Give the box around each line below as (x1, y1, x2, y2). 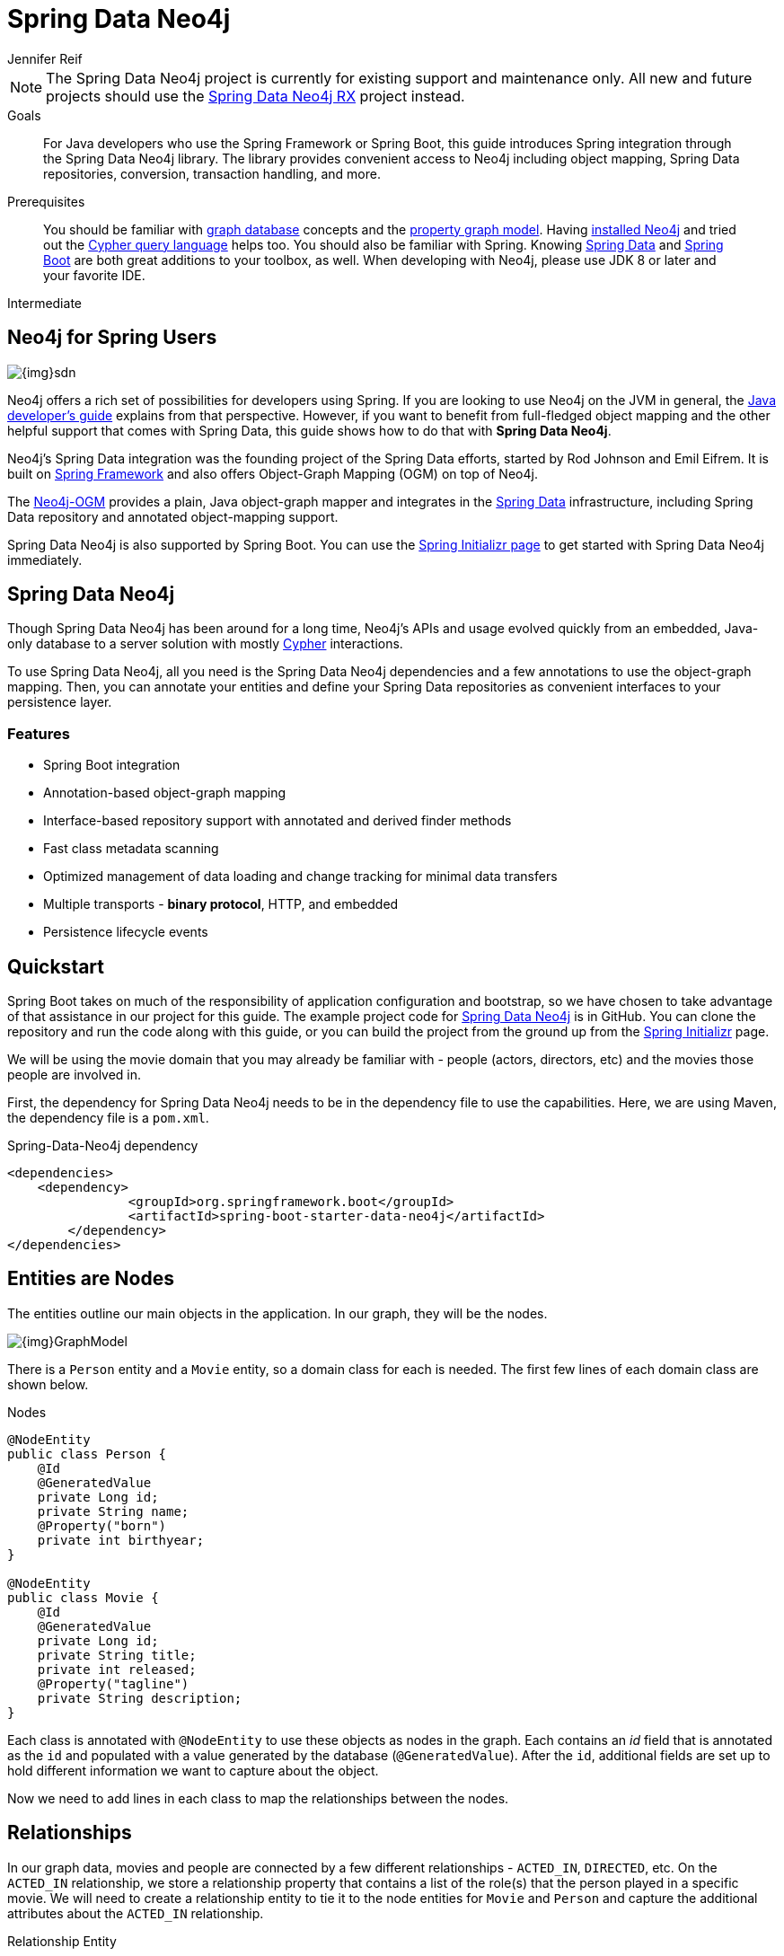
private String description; (37, 1690, 242, 1705)
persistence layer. (7, 694, 112, 710)
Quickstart (7, 955, 105, 978)
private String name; (37, 1503, 189, 1519)
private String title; (37, 1647, 197, 1662)
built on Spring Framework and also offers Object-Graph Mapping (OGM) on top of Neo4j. (7, 465, 538, 481)
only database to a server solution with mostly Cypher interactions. (7, 636, 403, 652)
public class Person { (7, 1446, 167, 1461)
